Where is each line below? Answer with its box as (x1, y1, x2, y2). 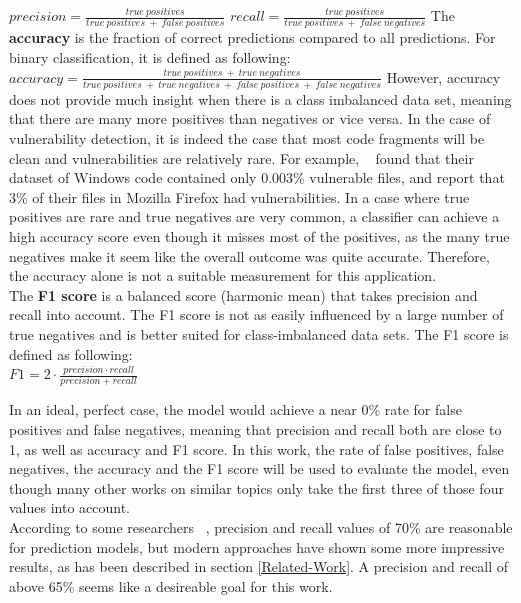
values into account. (9, 497, 131, 518)
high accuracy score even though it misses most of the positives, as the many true (9, 225, 510, 246)
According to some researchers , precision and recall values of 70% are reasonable (9, 517, 513, 537)
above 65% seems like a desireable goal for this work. (9, 575, 333, 596)
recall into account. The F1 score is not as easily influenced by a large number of (9, 304, 504, 325)
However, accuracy (386, 66, 501, 87)
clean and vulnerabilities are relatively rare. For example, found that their (9, 147, 474, 168)
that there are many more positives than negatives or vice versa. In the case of (9, 108, 491, 129)
